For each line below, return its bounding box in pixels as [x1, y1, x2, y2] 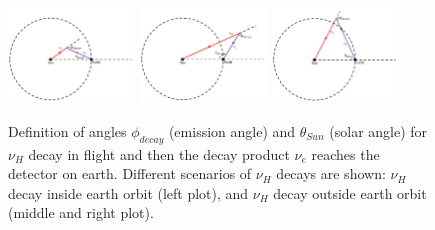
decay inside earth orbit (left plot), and [8, 182, 249, 203]
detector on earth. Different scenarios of [8, 163, 252, 184]
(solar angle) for [329, 120, 428, 141]
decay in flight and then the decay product [28, 143, 290, 164]
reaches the [311, 143, 380, 164]
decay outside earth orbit [273, 182, 427, 203]
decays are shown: [276, 163, 386, 184]
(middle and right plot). [8, 202, 154, 223]
